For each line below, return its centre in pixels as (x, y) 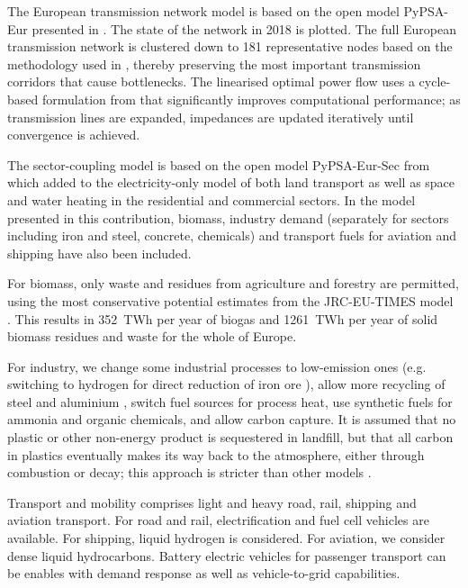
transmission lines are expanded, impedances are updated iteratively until (211, 117)
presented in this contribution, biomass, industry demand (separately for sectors (228, 217)
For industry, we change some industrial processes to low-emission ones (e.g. (217, 366)
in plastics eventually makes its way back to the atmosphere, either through (216, 454)
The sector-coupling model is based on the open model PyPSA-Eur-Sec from (219, 164)
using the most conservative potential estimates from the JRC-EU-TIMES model (230, 300)
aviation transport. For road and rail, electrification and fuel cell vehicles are (218, 520)
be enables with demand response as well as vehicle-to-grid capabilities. (204, 573)
